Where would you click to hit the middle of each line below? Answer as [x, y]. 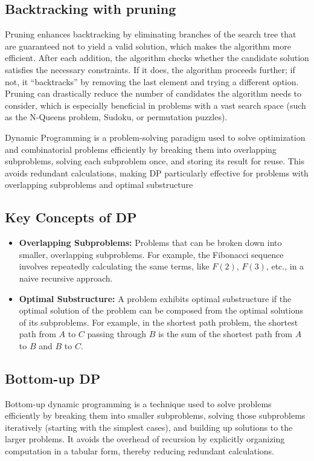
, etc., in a [285, 266]
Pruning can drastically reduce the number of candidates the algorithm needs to [153, 93]
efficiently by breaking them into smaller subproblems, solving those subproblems [155, 415]
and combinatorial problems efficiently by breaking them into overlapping [141, 149]
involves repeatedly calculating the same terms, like [114, 266]
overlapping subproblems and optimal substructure [99, 185]
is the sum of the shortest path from [225, 334]
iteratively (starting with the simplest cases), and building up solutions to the [149, 427]
